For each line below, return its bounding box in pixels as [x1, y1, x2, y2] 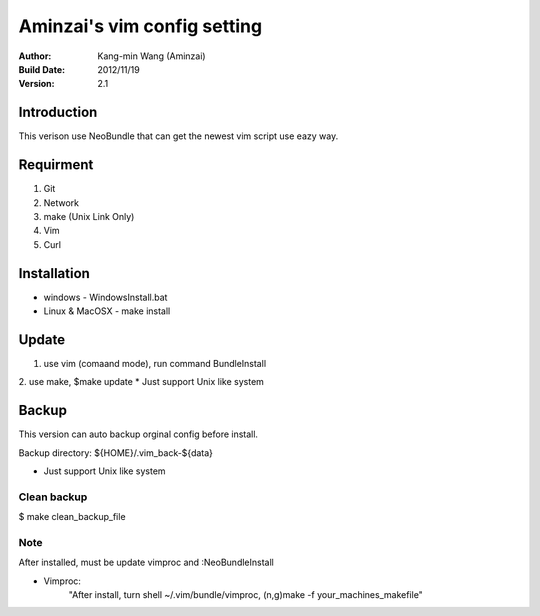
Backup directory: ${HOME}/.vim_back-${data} [18, 446, 214, 459]
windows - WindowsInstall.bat [43, 291, 168, 303]
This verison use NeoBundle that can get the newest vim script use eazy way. [18, 130, 339, 142]
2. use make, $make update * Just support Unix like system [18, 376, 265, 388]
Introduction [18, 104, 98, 121]
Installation [18, 265, 90, 282]
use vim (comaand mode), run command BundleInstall [43, 357, 267, 369]
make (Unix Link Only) [43, 210, 135, 222]
